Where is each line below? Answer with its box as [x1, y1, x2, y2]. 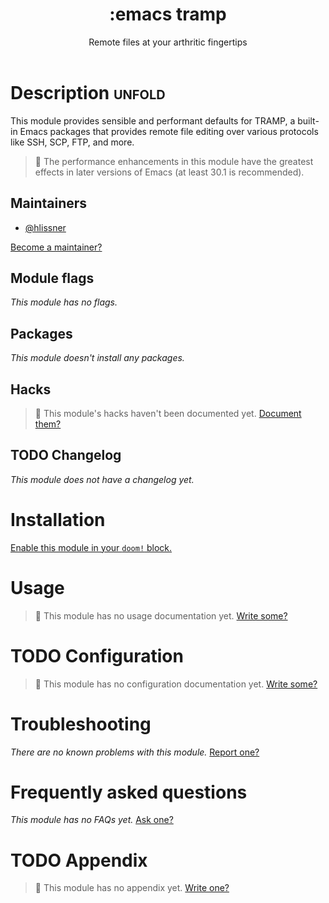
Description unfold [10, 81, 166, 104]
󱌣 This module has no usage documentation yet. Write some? [34, 609, 288, 622]
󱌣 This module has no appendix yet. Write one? [34, 882, 230, 894]
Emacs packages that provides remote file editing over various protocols [19, 125, 319, 137]
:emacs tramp [109, 3, 227, 26]
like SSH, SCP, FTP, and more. [10, 136, 135, 148]
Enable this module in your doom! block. [10, 541, 173, 553]
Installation [10, 508, 106, 531]
